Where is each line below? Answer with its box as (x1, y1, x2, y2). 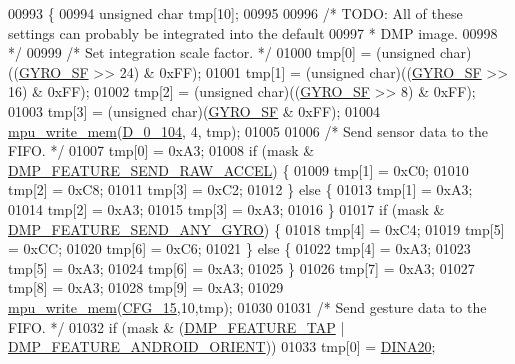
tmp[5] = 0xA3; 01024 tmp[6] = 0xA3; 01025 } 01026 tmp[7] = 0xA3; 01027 (8, 257, 475, 278)
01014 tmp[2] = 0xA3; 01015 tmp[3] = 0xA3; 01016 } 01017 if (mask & (8, 198, 445, 219)
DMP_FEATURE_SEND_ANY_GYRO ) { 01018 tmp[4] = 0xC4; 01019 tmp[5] (8, 218, 505, 239)
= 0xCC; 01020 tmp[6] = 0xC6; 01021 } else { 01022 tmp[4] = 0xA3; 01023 (8, 238, 471, 259)
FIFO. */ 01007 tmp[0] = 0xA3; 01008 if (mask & (8, 140, 315, 161)
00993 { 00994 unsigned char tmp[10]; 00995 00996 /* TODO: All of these (8, 3, 463, 23)
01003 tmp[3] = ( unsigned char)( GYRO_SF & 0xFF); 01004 (8, 100, 381, 121)
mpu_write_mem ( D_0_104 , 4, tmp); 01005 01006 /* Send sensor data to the (8, 120, 488, 141)
